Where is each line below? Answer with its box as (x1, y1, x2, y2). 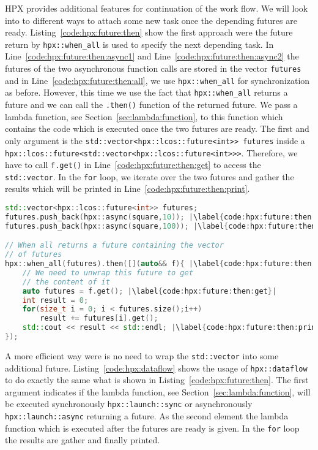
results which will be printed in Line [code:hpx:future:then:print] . (5, 182, 250, 195)
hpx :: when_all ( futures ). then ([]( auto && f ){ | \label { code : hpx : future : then (5, 259, 312, 269)
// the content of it (22, 277, 110, 286)
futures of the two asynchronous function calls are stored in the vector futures (5, 62, 301, 75)
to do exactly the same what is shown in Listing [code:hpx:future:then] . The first (5, 373, 309, 386)
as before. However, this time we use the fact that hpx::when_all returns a (5, 86, 288, 99)
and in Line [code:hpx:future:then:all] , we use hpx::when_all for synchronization (5, 74, 310, 86)
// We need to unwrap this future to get (22, 268, 193, 277)
